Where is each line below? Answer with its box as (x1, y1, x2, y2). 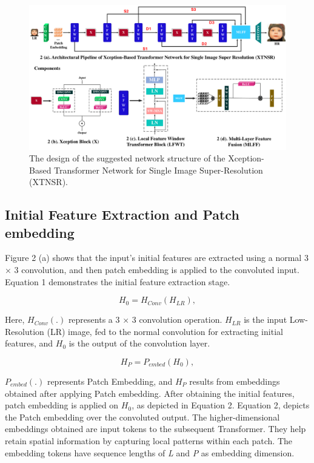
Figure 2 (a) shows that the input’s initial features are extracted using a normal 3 (5, 251, 309, 264)
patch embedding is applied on (5, 399, 119, 411)
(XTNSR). (29, 175, 68, 188)
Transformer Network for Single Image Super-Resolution (54, 163, 263, 176)
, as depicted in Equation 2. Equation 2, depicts (132, 399, 310, 411)
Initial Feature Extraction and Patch (5, 205, 239, 224)
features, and (5, 337, 53, 350)
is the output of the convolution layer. (68, 337, 210, 350)
